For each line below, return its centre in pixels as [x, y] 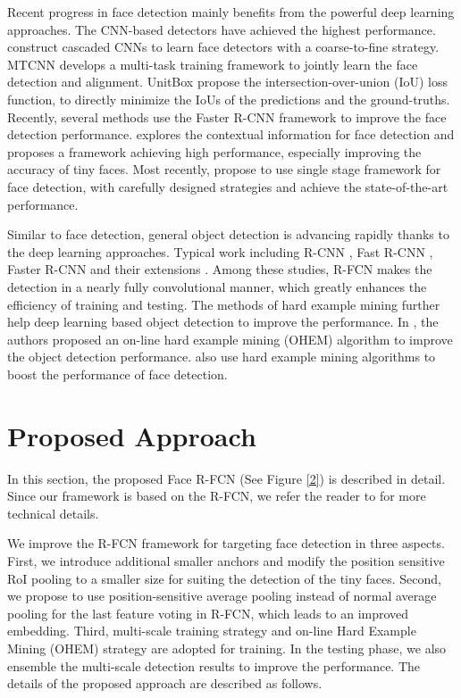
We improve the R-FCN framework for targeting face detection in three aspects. [226, 543]
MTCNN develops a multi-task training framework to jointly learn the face [213, 64]
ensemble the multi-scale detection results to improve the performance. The [214, 665]
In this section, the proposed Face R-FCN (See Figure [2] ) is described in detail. [226, 478]
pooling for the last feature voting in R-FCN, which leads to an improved [208, 613]
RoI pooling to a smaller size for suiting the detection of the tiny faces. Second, [224, 578]
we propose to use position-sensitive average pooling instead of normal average [222, 596]
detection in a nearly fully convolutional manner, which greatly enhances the [217, 286]
